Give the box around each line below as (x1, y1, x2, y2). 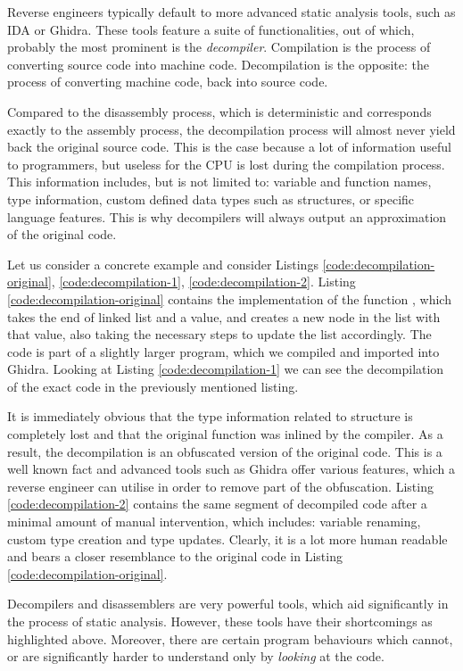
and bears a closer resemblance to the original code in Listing (7, 547, 343, 566)
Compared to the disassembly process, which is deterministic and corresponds (7, 102, 432, 120)
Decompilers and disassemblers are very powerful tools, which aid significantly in (7, 594, 449, 613)
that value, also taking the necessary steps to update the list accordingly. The (7, 325, 432, 344)
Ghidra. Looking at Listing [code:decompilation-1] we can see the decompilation (7, 360, 444, 378)
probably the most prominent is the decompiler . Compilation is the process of (7, 37, 431, 56)
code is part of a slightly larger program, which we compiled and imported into (7, 342, 440, 360)
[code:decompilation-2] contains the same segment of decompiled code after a (7, 494, 427, 513)
